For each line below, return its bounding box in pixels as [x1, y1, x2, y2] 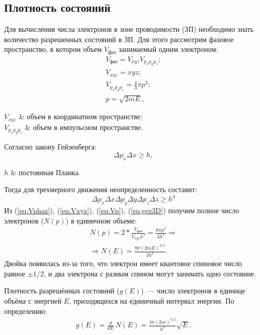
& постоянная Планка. [10, 166, 81, 177]
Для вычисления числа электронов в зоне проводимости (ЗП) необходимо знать [4, 24, 254, 34]
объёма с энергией [4, 295, 62, 306]
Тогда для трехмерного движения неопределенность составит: [4, 184, 197, 195]
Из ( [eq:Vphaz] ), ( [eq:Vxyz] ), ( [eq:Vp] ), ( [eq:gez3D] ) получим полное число [4, 205, 239, 216]
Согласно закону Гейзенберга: [4, 141, 97, 152]
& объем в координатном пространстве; [18, 111, 142, 122]
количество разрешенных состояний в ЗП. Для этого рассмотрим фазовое [4, 33, 234, 44]
